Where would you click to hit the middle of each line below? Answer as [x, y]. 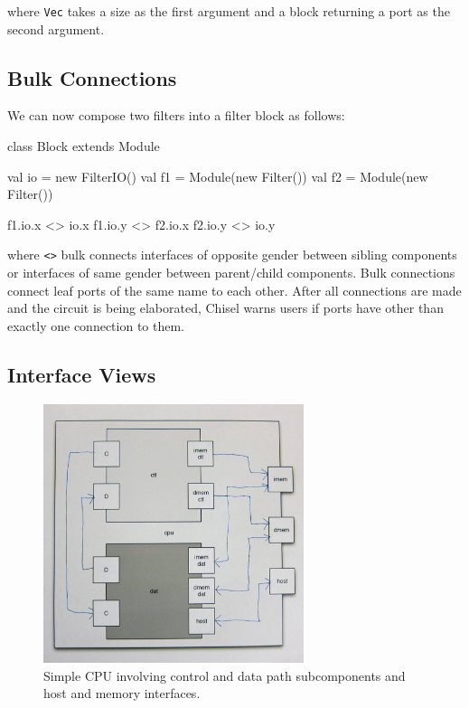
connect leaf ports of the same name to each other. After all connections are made [234, 290]
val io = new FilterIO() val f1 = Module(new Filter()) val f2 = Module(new [218, 176]
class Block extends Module [84, 146]
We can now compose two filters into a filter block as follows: [176, 115]
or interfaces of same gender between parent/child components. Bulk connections [231, 273]
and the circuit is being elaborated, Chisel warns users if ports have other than [225, 308]
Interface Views [82, 374]
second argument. [56, 28]
